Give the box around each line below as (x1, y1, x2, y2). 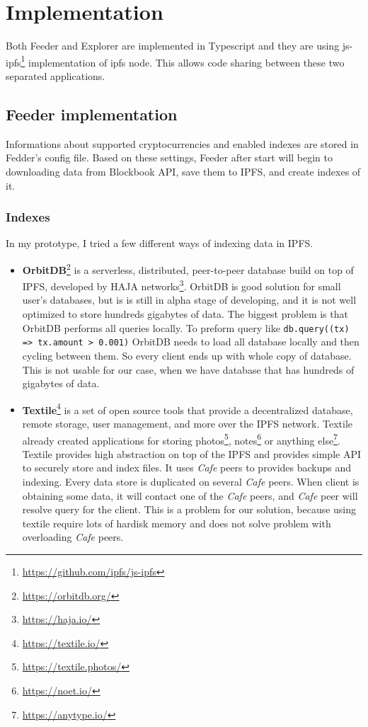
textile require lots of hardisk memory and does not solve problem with (22, 515, 331, 530)
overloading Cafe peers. (22, 529, 124, 544)
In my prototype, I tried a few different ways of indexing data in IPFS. (6, 236, 314, 251)
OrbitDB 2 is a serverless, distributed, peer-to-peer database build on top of (22, 260, 354, 277)
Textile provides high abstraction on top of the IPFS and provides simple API (22, 446, 362, 461)
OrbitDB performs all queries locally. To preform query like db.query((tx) (22, 320, 350, 335)
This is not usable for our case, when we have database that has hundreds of (22, 362, 355, 377)
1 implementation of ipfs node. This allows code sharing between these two (21, 52, 345, 69)
